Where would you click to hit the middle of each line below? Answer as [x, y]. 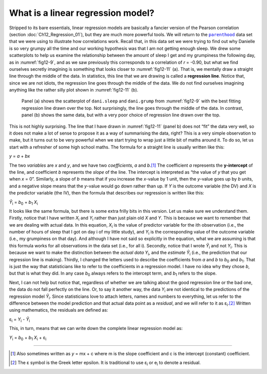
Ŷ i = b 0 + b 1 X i [23, 203]
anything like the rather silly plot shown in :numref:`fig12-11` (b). [74, 90]
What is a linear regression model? [82, 13]
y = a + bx [20, 156]
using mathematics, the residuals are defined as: [59, 310]
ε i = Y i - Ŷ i [20, 320]
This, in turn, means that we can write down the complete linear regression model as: [96, 328]
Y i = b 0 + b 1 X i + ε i [28, 338]
